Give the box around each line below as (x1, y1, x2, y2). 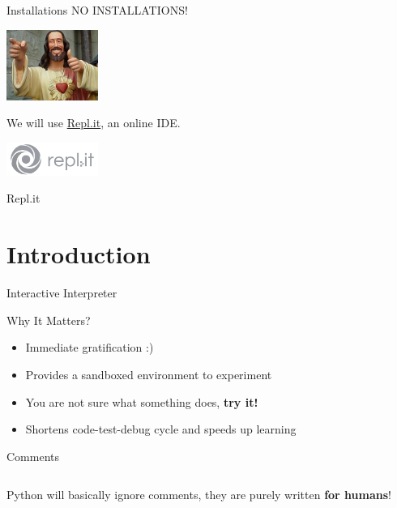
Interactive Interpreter (6, 284, 117, 301)
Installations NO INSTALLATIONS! (6, 2, 188, 18)
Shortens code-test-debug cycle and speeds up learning (25, 420, 297, 438)
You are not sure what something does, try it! (25, 393, 258, 410)
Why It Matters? (6, 311, 91, 328)
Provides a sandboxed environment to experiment (25, 365, 272, 382)
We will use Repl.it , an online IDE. (6, 114, 181, 131)
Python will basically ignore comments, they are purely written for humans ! (6, 486, 391, 503)
